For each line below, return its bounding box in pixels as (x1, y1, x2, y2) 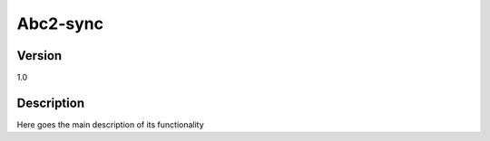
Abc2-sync (16, 14, 104, 33)
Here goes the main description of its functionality (16, 118, 204, 130)
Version (16, 48, 63, 63)
